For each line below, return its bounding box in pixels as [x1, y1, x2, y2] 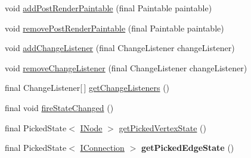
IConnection [80, 141, 125, 154]
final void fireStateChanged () [5, 101, 114, 113]
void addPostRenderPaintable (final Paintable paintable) [5, 2, 212, 14]
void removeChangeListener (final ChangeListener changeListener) [5, 61, 247, 74]
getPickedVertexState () [119, 121, 207, 134]
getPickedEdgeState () [141, 141, 234, 154]
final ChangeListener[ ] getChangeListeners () [5, 81, 170, 94]
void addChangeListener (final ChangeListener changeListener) [5, 42, 235, 54]
